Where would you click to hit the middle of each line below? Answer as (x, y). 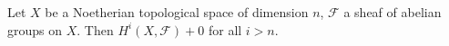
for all (225, 29)
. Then (95, 29)
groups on (35, 29)
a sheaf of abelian (393, 12)
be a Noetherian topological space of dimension (177, 12)
